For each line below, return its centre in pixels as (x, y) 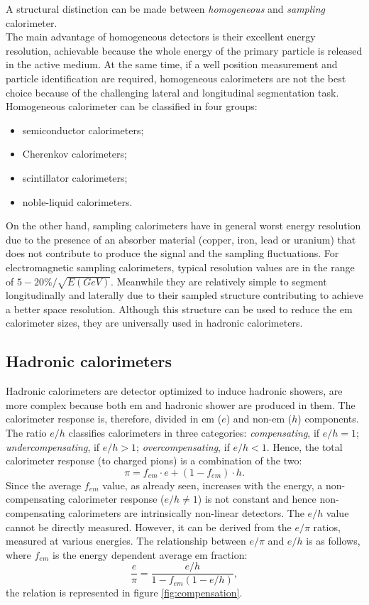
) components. (328, 419)
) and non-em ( (259, 419)
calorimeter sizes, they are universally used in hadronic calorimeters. (154, 323)
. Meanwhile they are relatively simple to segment (219, 281)
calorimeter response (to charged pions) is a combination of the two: (154, 460)
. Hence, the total (304, 446)
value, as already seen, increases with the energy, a (213, 485)
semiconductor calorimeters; (83, 130)
